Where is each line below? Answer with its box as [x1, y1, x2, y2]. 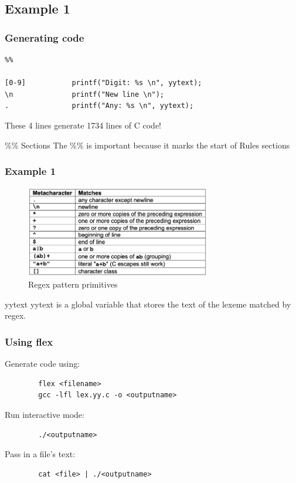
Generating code [5, 30, 84, 45]
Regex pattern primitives [28, 278, 118, 291]
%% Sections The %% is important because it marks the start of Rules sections [5, 139, 290, 151]
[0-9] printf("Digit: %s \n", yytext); [5, 79, 202, 87]
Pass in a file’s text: [5, 448, 76, 460]
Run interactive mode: [5, 408, 84, 420]
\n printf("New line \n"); [5, 90, 165, 99]
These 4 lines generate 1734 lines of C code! [5, 119, 161, 131]
